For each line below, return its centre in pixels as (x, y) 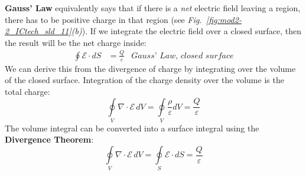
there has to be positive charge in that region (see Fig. (103, 19)
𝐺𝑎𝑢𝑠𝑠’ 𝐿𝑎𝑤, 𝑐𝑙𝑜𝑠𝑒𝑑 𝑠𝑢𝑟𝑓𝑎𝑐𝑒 (183, 56)
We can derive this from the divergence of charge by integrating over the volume (150, 68)
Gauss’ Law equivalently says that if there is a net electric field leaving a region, (153, 8)
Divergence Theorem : (49, 139)
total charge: (27, 91)
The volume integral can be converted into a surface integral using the (132, 128)
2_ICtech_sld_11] (38, 31)
